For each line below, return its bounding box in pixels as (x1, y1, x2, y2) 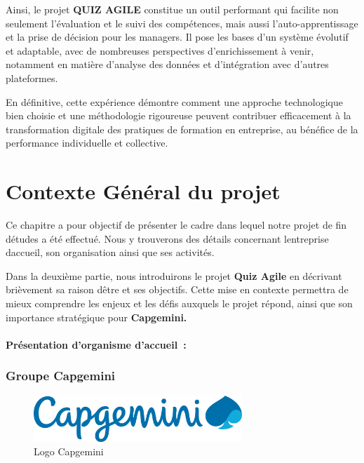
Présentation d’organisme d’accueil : (6, 337, 187, 351)
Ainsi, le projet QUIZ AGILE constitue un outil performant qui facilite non (6, 2, 339, 16)
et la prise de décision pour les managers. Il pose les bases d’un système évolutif (6, 29, 349, 44)
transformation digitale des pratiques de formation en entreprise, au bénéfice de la (6, 121, 358, 136)
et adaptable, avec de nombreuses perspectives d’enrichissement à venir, (6, 43, 314, 58)
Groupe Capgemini (6, 367, 116, 384)
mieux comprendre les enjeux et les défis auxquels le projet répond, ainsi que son (6, 296, 353, 311)
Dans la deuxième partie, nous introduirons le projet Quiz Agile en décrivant (6, 268, 342, 283)
